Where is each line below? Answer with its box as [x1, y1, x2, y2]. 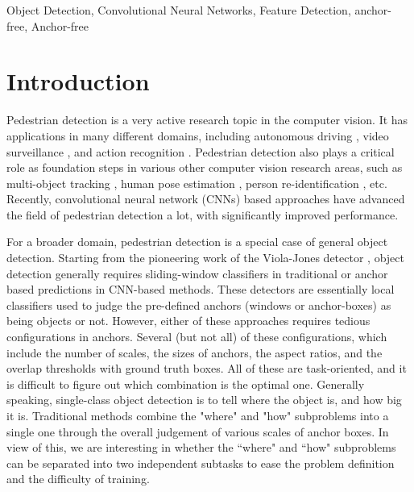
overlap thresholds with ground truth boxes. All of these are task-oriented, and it [6, 360, 407, 377]
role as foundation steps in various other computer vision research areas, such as [6, 159, 403, 176]
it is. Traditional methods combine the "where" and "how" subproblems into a [6, 407, 389, 423]
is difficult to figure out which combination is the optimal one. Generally [6, 375, 365, 392]
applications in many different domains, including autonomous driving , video [6, 127, 389, 144]
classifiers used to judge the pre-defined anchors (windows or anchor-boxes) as [6, 296, 391, 313]
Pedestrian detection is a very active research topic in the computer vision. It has [6, 111, 408, 128]
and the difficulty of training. [6, 470, 150, 487]
